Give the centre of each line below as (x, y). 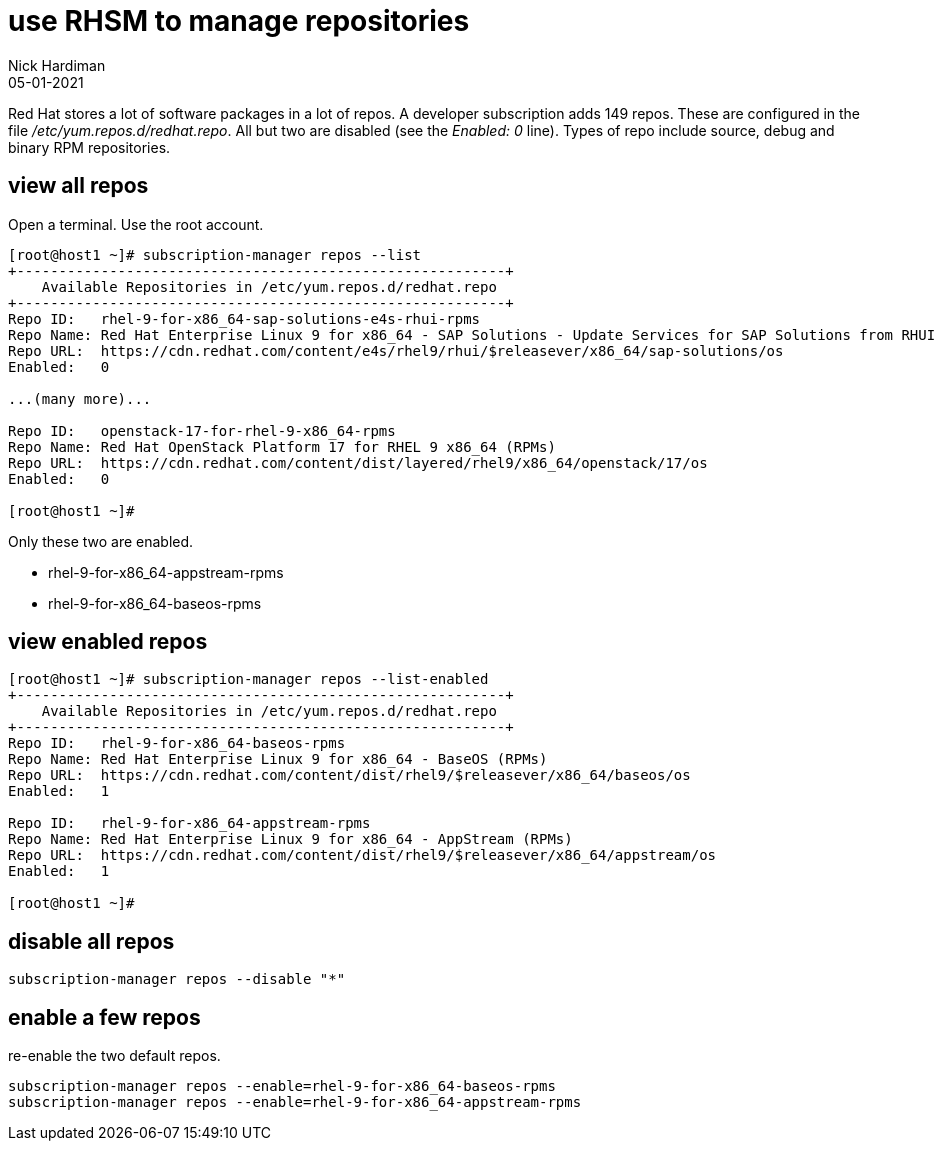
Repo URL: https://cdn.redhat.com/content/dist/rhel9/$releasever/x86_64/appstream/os (362, 855)
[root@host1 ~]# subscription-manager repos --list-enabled (248, 679)
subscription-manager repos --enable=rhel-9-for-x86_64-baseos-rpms (282, 1086)
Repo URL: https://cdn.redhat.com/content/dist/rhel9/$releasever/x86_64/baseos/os (349, 775)
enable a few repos (104, 1017)
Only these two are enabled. (101, 541)
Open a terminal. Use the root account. (136, 224)
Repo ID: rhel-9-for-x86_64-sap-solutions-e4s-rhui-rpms (244, 318)
